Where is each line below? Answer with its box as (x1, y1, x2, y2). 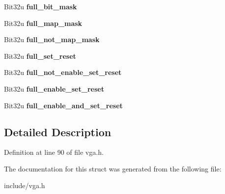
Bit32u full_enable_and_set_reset (4, 100, 123, 110)
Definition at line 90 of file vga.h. (4, 147, 104, 157)
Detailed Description (4, 124, 112, 139)
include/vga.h (4, 180, 45, 190)
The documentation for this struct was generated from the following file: (4, 163, 222, 173)
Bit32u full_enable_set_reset (4, 83, 104, 94)
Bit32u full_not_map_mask (4, 34, 100, 45)
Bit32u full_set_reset (4, 50, 76, 61)
